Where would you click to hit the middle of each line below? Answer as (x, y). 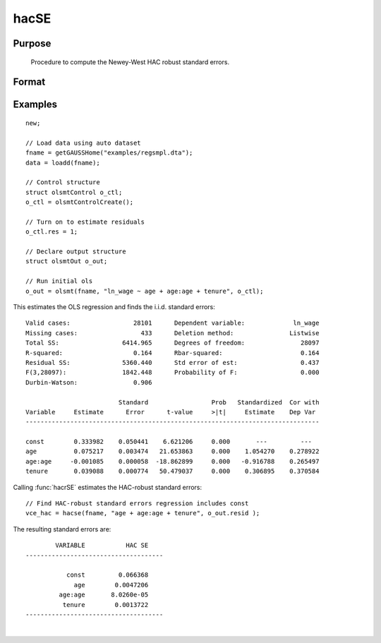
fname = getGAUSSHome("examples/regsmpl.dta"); (109, 153)
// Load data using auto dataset (83, 143)
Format (29, 82)
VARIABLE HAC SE (102, 546)
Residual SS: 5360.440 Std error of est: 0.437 (173, 362)
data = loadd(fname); (63, 163)
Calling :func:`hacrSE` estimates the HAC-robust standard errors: (108, 487)
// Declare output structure (76, 252)
